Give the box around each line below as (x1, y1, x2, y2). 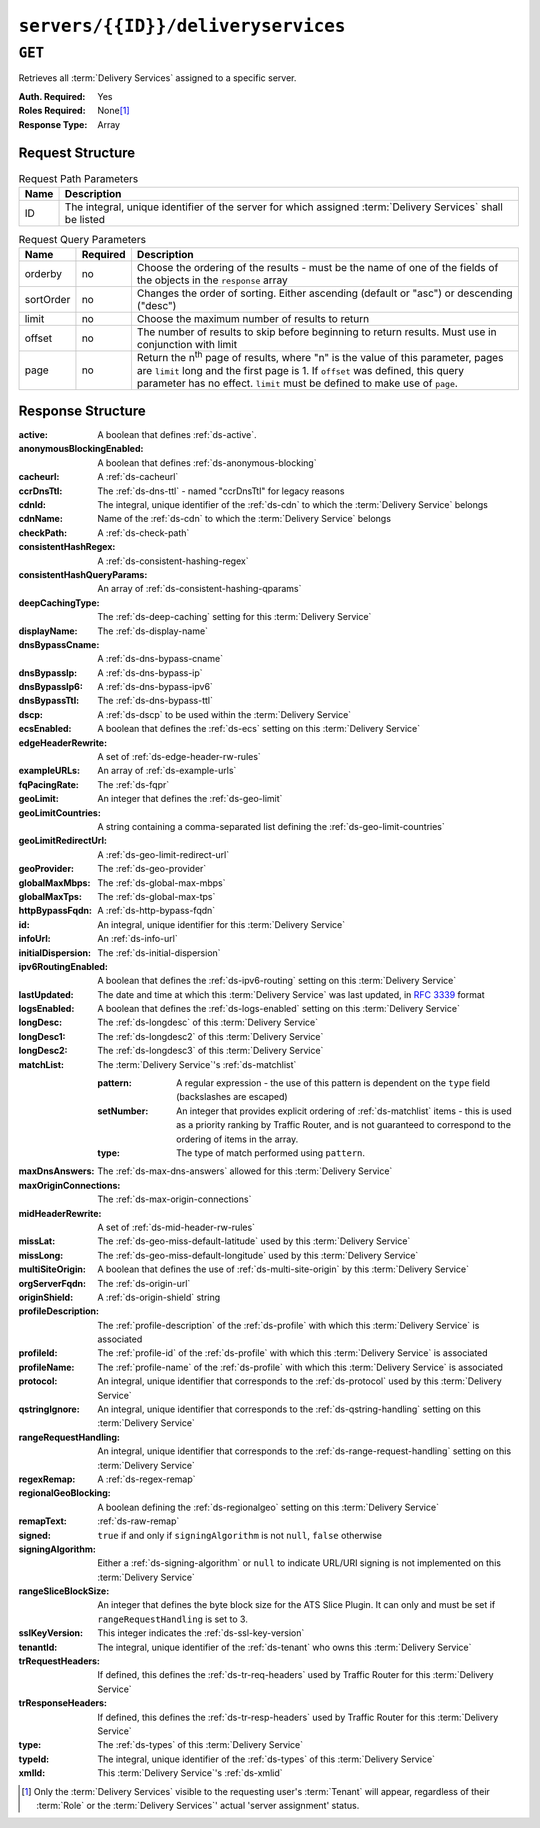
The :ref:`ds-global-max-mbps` (97, 876, 226, 889)
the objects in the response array (136, 273, 289, 287)
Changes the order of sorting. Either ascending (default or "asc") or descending (136, 286, 514, 300)
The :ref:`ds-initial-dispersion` (97, 946, 221, 959)
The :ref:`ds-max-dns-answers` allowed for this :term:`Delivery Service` (97, 1165, 393, 1177)
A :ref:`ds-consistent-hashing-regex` (97, 555, 249, 567)
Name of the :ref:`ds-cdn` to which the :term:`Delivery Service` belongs (97, 513, 392, 525)
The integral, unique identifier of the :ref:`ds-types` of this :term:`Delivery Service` (97, 1753, 435, 1765)
